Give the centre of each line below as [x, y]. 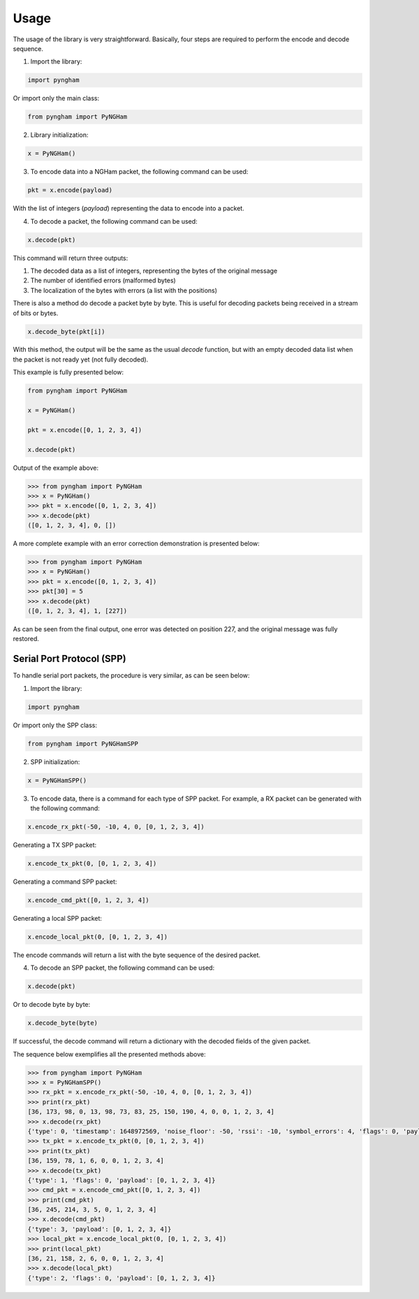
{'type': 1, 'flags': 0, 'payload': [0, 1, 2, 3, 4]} [122, 1180]
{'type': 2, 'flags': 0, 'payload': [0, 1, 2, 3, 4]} [122, 1278]
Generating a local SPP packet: [58, 918]
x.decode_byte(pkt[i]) [66, 331]
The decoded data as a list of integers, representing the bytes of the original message [154, 271]
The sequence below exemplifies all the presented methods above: [109, 1054]
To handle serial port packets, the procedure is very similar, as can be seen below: [131, 675]
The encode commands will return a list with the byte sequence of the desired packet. [137, 955]
